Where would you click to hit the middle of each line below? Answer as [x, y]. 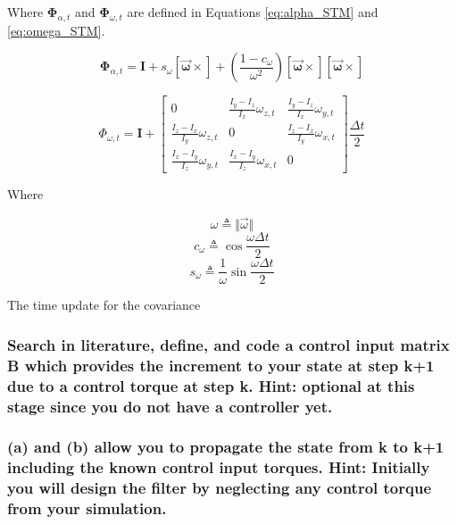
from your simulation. [87, 508]
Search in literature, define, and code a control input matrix [228, 344]
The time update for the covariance [104, 305]
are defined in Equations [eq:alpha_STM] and [253, 12]
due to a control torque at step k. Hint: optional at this [211, 385]
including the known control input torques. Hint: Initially [219, 467]
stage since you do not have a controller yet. [170, 406]
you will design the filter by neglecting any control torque [220, 488]
